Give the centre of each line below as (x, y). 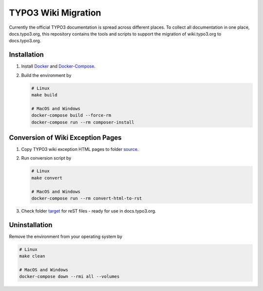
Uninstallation (31, 225)
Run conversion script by (46, 158)
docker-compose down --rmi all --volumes (69, 277)
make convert (47, 178)
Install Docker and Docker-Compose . (58, 66)
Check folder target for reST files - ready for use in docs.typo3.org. (89, 211)
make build (44, 95)
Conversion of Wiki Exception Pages (65, 137)
